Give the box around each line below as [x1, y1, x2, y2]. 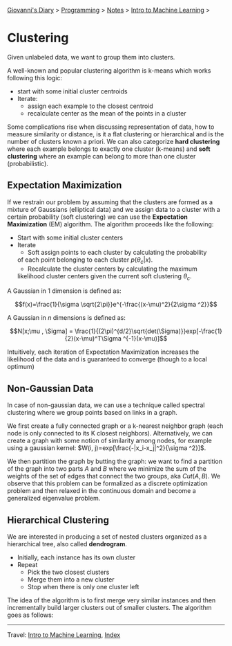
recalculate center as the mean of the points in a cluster [27, 109, 186, 117]
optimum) [7, 363, 35, 371]
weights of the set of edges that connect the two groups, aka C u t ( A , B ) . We [7, 472, 221, 481]
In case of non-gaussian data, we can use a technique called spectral [7, 401, 205, 409]
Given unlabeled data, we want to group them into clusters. [7, 53, 175, 61]
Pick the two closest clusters [27, 568, 110, 576]
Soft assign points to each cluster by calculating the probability [27, 248, 207, 256]
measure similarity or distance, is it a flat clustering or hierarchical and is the [7, 129, 224, 138]
